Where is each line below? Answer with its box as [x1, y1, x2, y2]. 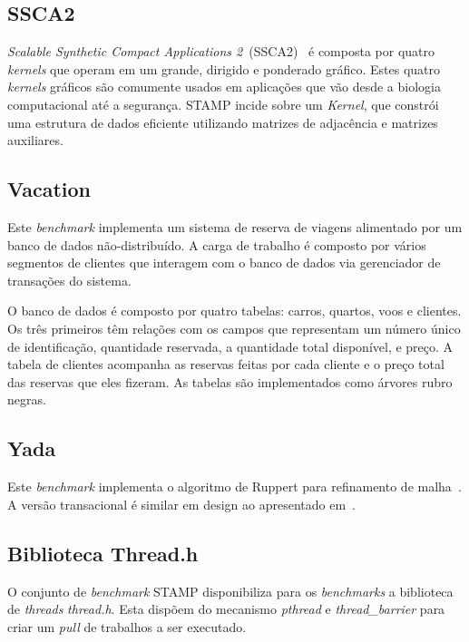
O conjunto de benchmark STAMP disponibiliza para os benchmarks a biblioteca [7, 581, 454, 600]
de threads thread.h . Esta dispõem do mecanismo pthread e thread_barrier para [7, 599, 445, 618]
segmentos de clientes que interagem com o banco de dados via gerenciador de [7, 253, 441, 272]
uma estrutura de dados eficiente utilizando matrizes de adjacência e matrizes [7, 112, 438, 131]
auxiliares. [7, 131, 64, 150]
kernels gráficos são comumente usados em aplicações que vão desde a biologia [7, 77, 441, 96]
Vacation [7, 175, 92, 203]
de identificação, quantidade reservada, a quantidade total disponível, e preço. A [7, 336, 454, 355]
